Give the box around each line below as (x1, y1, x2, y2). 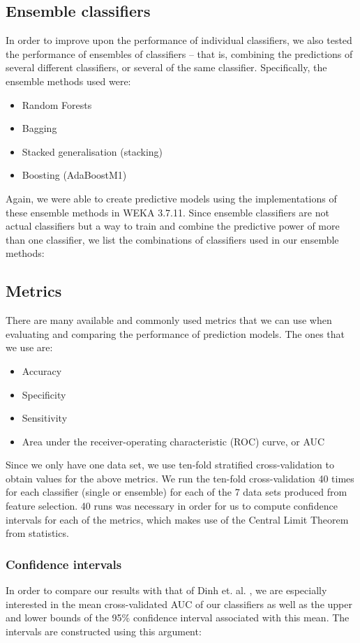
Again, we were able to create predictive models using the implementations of (6, 191, 337, 205)
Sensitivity (22, 411, 68, 425)
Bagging (22, 121, 57, 135)
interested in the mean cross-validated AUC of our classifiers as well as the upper (6, 596, 352, 611)
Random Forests (22, 97, 92, 112)
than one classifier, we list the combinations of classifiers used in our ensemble (6, 232, 339, 246)
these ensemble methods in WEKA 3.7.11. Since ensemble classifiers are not (6, 205, 329, 219)
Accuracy (22, 363, 62, 378)
